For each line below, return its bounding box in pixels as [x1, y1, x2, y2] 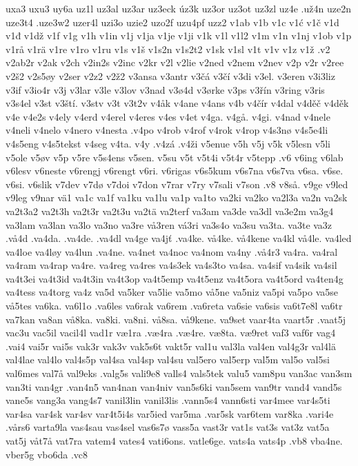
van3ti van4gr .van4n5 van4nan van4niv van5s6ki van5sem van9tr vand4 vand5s [6, 379, 342, 394]
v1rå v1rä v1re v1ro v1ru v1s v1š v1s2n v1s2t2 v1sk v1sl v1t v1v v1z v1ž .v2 [6, 41, 330, 56]
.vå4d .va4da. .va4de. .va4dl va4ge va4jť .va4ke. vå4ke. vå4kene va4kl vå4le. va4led [6, 231, 352, 245]
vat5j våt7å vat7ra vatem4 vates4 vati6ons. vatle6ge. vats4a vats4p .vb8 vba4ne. [6, 434, 343, 447]
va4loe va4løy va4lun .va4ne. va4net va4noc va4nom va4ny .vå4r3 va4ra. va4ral [6, 244, 338, 259]
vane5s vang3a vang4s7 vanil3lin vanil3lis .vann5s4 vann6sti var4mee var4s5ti [6, 393, 330, 407]
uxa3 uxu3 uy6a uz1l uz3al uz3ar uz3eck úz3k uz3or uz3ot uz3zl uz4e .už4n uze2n [6, 1, 351, 15]
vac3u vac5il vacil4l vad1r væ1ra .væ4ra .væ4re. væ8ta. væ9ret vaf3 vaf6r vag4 [6, 325, 336, 340]
